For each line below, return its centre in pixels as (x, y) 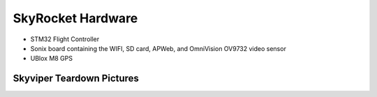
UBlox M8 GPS (52, 59)
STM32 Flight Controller (65, 39)
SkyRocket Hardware (75, 18)
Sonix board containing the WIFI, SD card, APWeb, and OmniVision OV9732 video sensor (158, 48)
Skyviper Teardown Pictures (76, 79)
